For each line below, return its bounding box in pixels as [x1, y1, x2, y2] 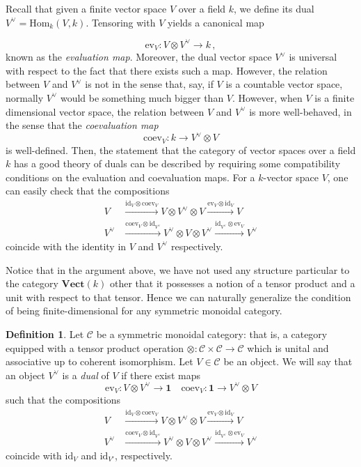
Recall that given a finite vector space [6, 1, 167, 15]
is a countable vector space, [225, 77, 343, 91]
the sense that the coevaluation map [6, 118, 159, 132]
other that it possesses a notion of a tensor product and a [109, 276, 355, 291]
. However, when [232, 90, 303, 105]
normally [6, 90, 44, 105]
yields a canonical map [167, 15, 264, 29]
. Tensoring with [86, 15, 156, 29]
